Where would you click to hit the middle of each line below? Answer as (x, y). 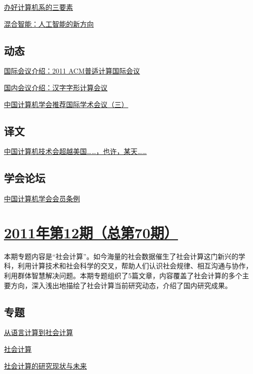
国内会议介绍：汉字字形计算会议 (56, 87)
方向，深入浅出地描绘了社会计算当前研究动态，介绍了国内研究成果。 (121, 285)
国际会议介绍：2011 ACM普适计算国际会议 (72, 71)
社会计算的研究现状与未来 (45, 365)
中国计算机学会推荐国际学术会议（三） (66, 104)
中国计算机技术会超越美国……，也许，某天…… (75, 151)
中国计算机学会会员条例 (42, 199)
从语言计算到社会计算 (38, 332)
